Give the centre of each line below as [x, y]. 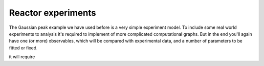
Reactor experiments [53, 13]
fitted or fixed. [23, 48]
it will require [22, 57]
